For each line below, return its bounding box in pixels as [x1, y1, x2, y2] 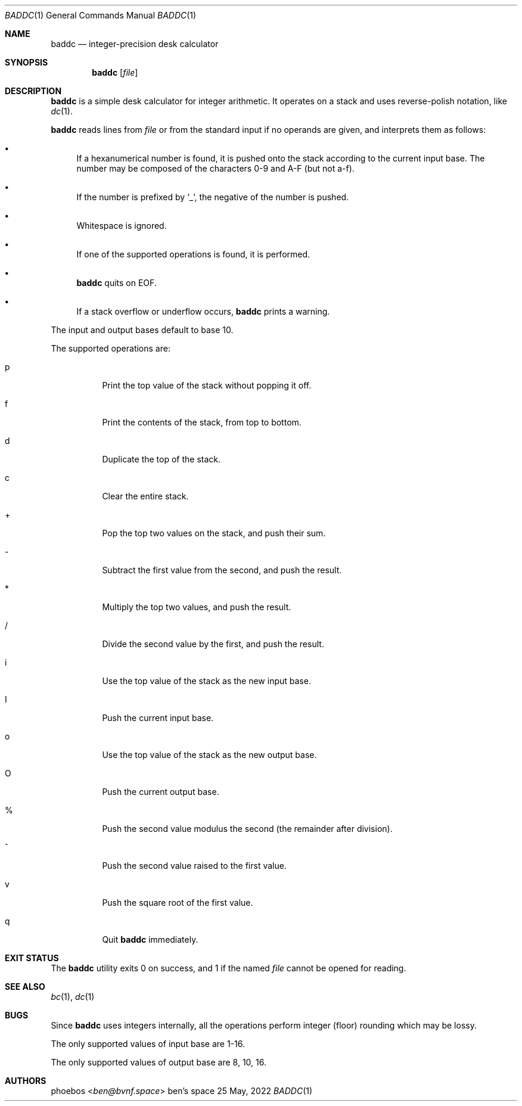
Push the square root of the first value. [102, 897, 253, 908]
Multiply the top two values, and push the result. [102, 602, 291, 612]
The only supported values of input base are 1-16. [51, 1039, 246, 1049]
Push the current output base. [102, 787, 219, 797]
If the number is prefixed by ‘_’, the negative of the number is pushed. [76, 192, 349, 202]
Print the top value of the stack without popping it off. [102, 380, 312, 390]
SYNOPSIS [5, 57, 48, 67]
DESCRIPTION [5, 86, 62, 96]
